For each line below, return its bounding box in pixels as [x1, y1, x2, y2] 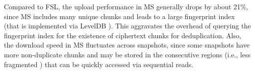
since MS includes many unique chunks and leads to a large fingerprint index [4, 11, 235, 21]
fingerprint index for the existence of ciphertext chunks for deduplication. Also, [4, 30, 241, 40]
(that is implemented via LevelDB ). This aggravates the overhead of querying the [4, 21, 251, 31]
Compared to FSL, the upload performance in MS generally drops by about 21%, [4, 1, 248, 11]
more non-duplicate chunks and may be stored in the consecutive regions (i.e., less [4, 49, 251, 59]
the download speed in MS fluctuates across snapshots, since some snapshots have [4, 40, 250, 50]
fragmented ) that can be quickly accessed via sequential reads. [4, 59, 194, 69]
